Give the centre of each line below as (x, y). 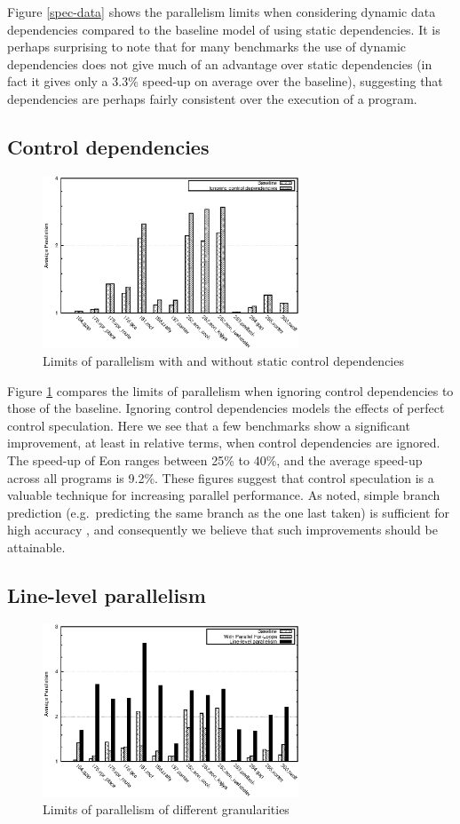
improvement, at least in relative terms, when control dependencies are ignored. (224, 443)
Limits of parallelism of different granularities (166, 808)
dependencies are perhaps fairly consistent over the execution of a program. (212, 98)
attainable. (36, 547)
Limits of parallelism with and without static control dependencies (223, 360)
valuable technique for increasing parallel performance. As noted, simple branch (224, 495)
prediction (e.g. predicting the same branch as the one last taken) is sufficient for (228, 512)
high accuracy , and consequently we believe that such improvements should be (222, 530)
